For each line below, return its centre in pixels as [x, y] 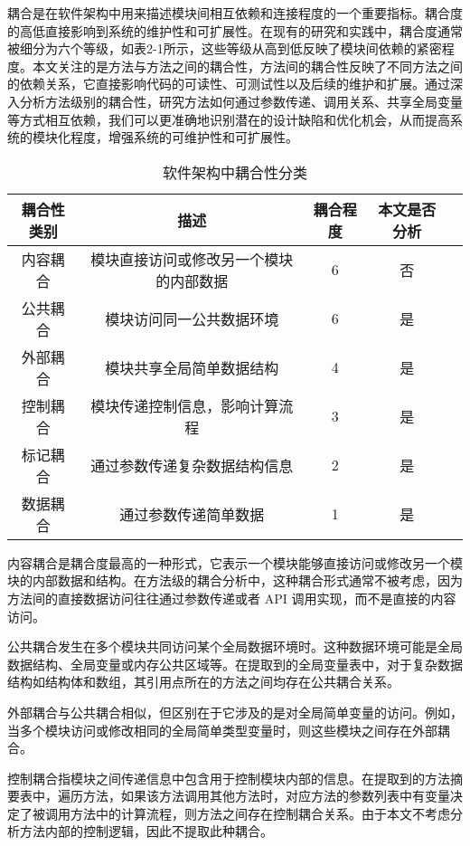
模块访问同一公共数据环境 [192, 318]
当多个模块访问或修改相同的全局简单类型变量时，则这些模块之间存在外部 [222, 730]
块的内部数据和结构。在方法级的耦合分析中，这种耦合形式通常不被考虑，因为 [235, 580]
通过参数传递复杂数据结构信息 [192, 465]
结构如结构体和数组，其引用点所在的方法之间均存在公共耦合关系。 [203, 682]
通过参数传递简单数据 [192, 514]
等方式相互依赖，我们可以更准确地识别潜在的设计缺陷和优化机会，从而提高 [229, 119]
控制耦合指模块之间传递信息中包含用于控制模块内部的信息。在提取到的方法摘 [235, 778]
